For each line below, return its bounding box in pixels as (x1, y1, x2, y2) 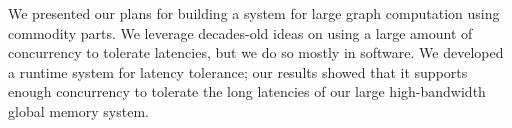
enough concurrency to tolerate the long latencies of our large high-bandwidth (8, 81, 486, 102)
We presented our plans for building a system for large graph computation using (8, 3, 500, 23)
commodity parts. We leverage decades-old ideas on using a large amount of (8, 22, 473, 43)
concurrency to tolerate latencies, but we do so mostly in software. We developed (8, 42, 504, 63)
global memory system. (8, 100, 149, 121)
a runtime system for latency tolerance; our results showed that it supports (8, 61, 468, 82)
